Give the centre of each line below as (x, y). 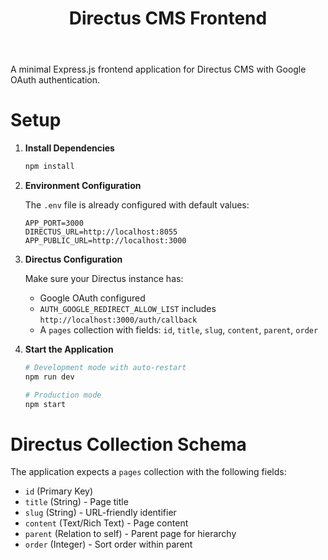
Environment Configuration (83, 185)
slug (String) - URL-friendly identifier (100, 513)
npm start (45, 404)
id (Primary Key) (59, 491)
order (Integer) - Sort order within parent (108, 544)
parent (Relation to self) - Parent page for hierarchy (130, 534)
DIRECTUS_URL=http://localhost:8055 (101, 232)
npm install (49, 167)
